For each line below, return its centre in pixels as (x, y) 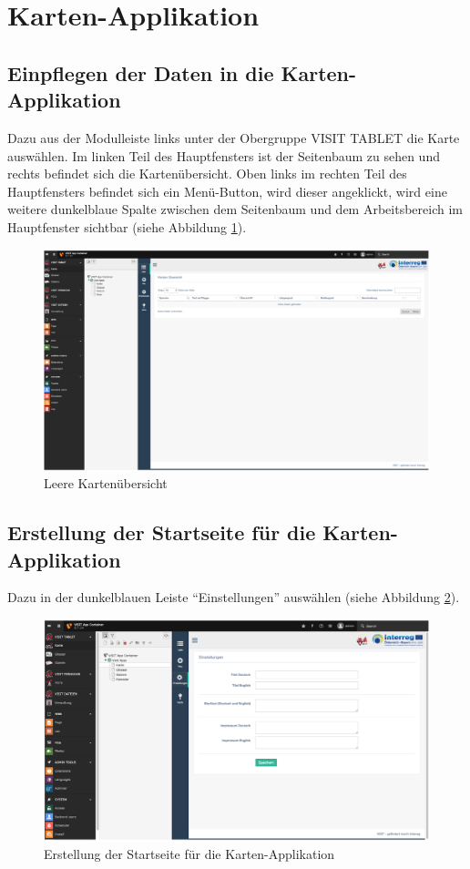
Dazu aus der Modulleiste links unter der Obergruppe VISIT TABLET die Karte (234, 137)
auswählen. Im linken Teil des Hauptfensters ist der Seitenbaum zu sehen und (224, 155)
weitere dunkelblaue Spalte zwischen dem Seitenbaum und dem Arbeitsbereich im (235, 209)
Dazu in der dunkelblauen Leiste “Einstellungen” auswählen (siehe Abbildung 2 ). (234, 597)
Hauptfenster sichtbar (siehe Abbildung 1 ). (127, 226)
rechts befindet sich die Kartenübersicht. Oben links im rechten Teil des (207, 174)
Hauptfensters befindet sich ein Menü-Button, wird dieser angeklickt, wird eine (227, 191)
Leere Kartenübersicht (106, 483)
